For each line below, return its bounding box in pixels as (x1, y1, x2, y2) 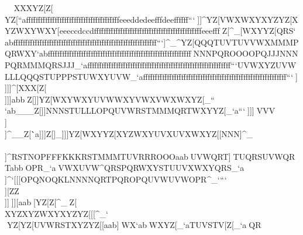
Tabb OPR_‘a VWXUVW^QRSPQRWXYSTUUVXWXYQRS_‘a (5, 162, 245, 174)
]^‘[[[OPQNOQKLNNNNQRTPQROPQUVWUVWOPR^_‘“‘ (5, 173, 229, 185)
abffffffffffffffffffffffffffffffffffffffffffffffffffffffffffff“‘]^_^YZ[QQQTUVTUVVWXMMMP (5, 36, 299, 48)
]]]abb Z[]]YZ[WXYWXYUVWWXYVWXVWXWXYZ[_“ (5, 93, 215, 105)
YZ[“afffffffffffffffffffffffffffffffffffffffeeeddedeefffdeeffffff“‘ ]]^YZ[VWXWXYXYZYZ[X (5, 13, 298, 25)
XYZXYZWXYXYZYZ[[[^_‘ (5, 207, 108, 219)
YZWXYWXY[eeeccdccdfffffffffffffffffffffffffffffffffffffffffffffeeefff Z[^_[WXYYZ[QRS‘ (5, 24, 296, 37)
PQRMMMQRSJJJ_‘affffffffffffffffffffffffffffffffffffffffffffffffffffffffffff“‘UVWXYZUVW (5, 58, 297, 71)
